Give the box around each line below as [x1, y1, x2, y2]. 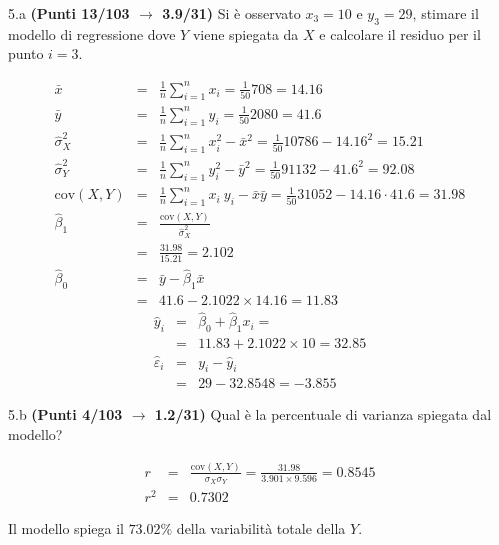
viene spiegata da [192, 23, 299, 44]
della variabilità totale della [176, 518, 346, 539]
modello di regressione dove [8, 23, 176, 44]
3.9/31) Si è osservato [162, 3, 301, 23]
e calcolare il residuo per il [319, 23, 481, 44]
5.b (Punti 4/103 [8, 404, 123, 425]
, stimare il [412, 3, 479, 23]
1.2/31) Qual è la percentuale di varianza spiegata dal [154, 404, 492, 425]
